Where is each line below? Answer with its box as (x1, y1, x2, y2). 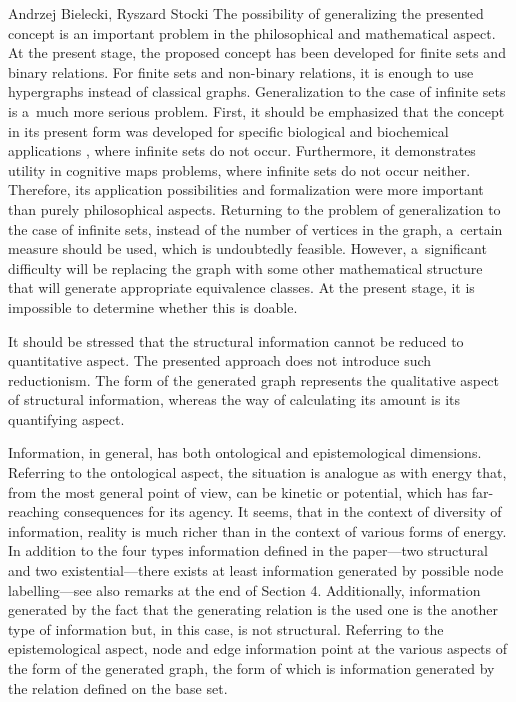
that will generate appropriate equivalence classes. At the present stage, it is (8, 277, 475, 298)
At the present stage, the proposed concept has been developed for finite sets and (8, 42, 506, 63)
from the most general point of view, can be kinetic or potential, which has (8, 481, 468, 502)
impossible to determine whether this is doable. (8, 296, 298, 317)
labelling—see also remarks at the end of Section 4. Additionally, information (8, 579, 481, 600)
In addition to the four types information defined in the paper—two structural (8, 540, 488, 561)
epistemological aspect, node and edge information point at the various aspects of (8, 638, 508, 659)
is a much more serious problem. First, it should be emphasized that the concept (8, 100, 505, 121)
